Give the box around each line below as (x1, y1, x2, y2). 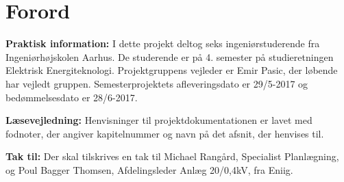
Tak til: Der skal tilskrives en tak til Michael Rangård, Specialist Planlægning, (5, 149, 339, 164)
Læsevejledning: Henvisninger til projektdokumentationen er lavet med (5, 113, 312, 127)
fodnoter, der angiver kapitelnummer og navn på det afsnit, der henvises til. (5, 126, 324, 140)
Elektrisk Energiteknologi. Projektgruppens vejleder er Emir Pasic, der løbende (5, 63, 338, 77)
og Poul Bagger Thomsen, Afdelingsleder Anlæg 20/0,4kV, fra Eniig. (5, 162, 293, 177)
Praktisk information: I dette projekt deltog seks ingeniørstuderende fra (5, 36, 320, 51)
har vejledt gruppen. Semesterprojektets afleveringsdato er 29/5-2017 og (5, 76, 308, 90)
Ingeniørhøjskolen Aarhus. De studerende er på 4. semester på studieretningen (5, 49, 334, 64)
